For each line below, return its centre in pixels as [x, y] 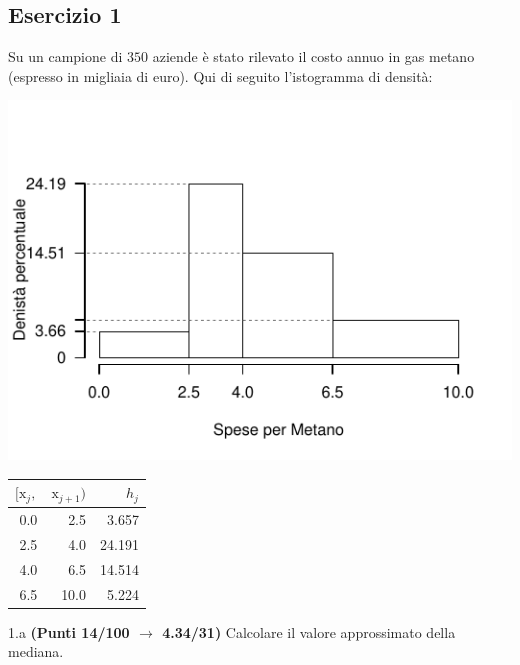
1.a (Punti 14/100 [69, 631]
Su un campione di [65, 56]
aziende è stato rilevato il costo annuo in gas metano [313, 56]
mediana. [36, 651]
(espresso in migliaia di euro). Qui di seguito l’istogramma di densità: [220, 75]
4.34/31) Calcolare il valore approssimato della [309, 631]
